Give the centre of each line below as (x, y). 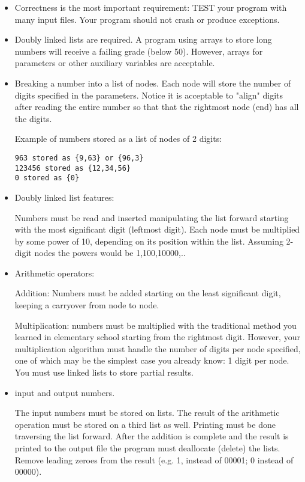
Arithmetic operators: (55, 273)
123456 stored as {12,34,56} (73, 168)
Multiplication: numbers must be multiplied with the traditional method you (155, 325)
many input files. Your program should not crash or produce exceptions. (147, 19)
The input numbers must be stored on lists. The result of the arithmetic (147, 413)
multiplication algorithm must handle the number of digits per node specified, (158, 348)
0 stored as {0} (47, 178)
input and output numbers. (65, 392)
